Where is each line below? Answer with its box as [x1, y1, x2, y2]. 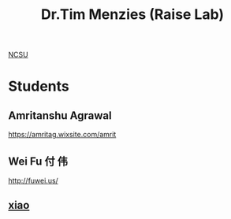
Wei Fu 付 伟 [8, 154, 69, 168]
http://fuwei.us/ [8, 176, 59, 185]
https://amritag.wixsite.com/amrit [8, 130, 117, 139]
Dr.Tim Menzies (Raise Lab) [40, 6, 225, 24]
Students [8, 77, 69, 95]
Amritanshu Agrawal [8, 109, 112, 122]
